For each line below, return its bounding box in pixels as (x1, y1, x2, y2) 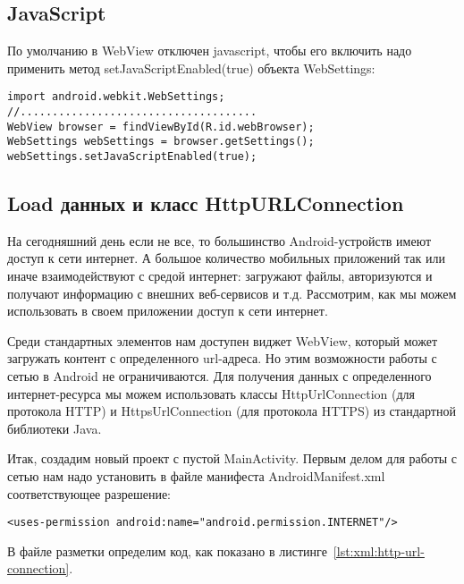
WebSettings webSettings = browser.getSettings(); (7, 135, 315, 148)
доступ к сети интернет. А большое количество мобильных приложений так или (7, 249, 446, 267)
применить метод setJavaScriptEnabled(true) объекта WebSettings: (7, 58, 375, 77)
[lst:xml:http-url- (333, 541, 425, 560)
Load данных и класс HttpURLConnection (7, 190, 404, 217)
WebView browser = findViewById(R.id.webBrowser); (7, 120, 315, 133)
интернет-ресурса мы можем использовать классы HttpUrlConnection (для (7, 384, 416, 402)
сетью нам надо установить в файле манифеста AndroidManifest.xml (7, 467, 385, 485)
